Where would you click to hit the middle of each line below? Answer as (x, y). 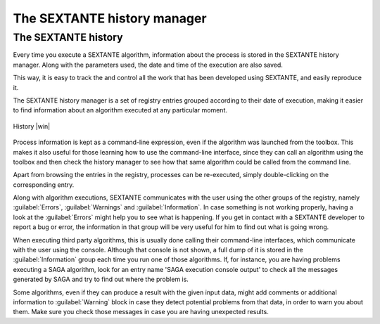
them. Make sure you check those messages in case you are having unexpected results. (141, 312)
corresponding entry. (44, 184)
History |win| (32, 126)
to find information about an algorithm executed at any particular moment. (120, 110)
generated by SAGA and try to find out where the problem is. (101, 279)
